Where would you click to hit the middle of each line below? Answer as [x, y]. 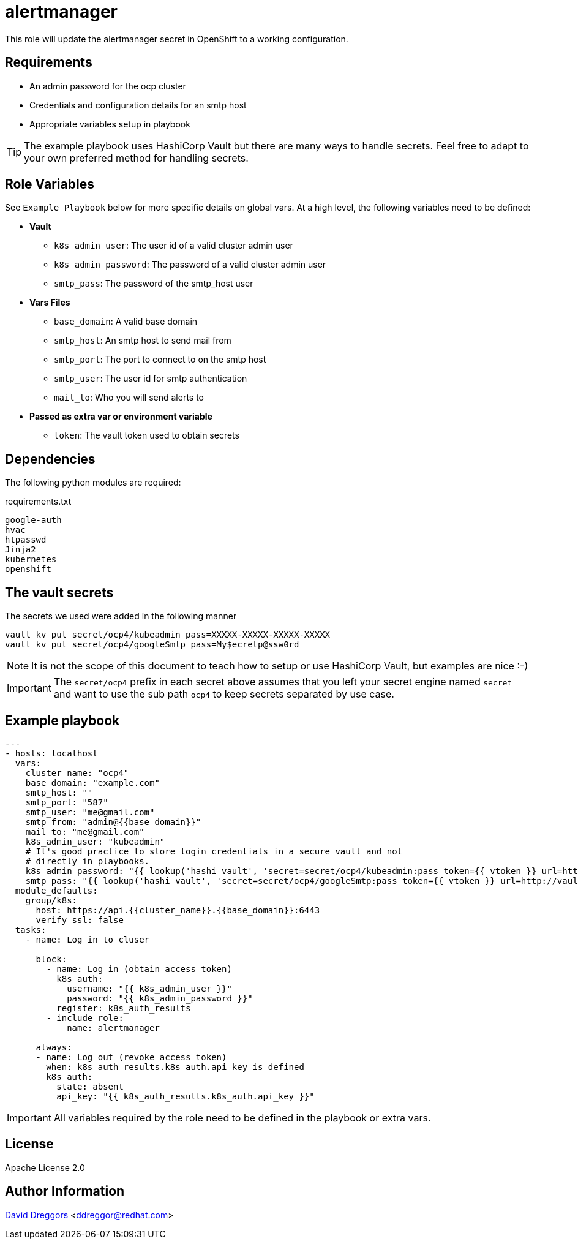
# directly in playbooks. [88, 861]
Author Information [65, 1191]
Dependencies [50, 459]
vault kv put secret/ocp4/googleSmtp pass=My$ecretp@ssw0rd [152, 645]
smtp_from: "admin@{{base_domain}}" [113, 822]
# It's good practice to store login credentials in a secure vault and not [214, 851]
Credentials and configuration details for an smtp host [138, 105]
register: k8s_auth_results [124, 1008]
